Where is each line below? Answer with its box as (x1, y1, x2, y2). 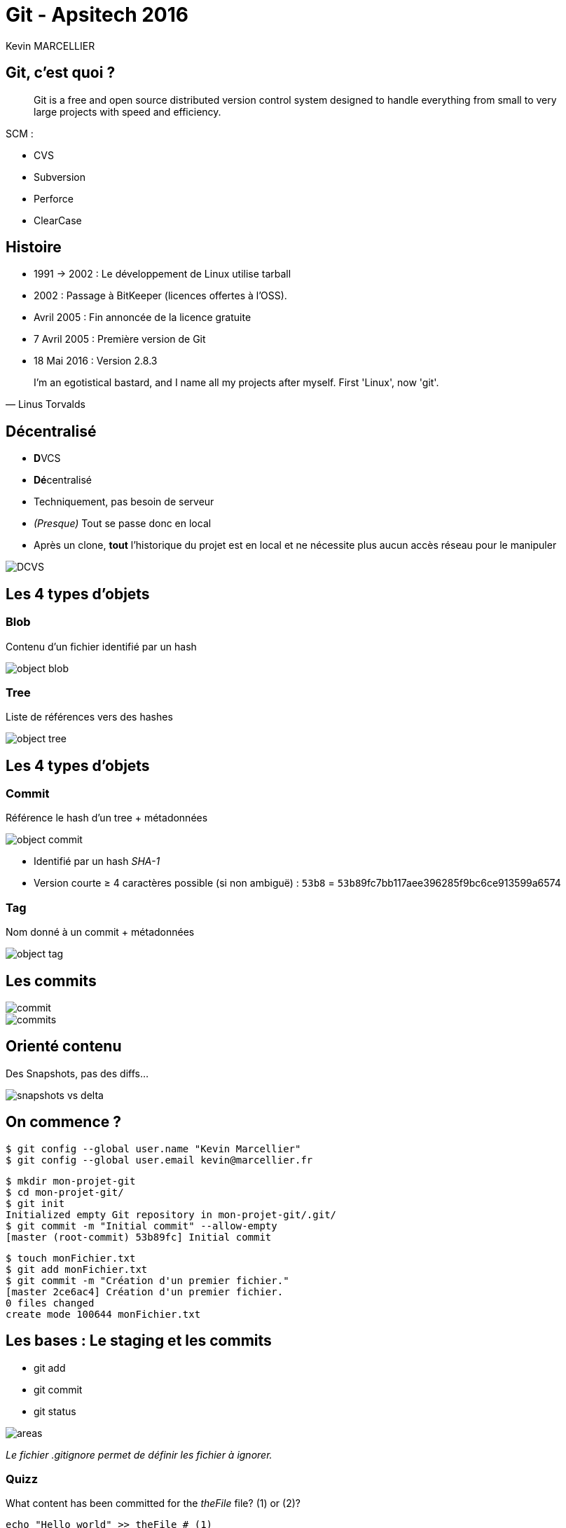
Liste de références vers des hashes (6, 711, 173, 723)
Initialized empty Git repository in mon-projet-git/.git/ (6, 1208, 337, 1220)
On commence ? (6, 1113, 121, 1131)
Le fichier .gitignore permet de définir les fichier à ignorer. (6, 1448, 272, 1461)
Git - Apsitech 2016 (6, 3, 189, 27)
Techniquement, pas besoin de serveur (34, 496, 214, 508)
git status (34, 1405, 76, 1417)
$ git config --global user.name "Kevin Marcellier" (6, 1142, 301, 1154)
